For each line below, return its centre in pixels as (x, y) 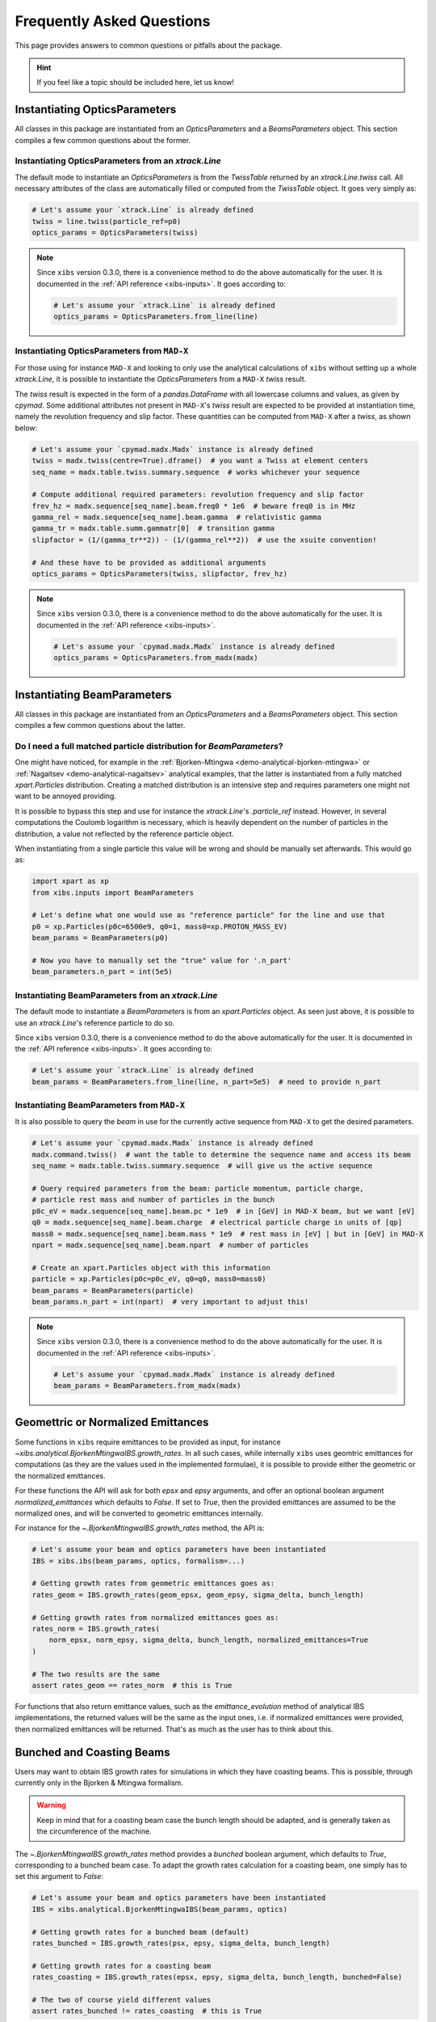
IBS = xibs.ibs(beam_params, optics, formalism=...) (138, 1561)
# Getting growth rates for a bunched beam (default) (140, 1932)
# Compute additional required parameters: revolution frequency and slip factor (198, 495)
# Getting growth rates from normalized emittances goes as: (155, 1617)
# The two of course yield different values (122, 1999)
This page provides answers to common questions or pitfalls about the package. (149, 45)
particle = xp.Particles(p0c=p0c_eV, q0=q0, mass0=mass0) (149, 1279)
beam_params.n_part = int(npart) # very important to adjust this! (170, 1301)
